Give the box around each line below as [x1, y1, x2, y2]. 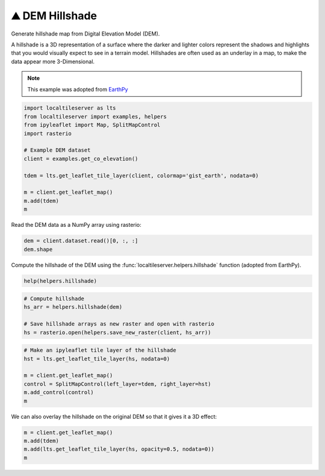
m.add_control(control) [23, 389, 94, 396]
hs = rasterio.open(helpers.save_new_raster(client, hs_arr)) [23, 329, 211, 336]
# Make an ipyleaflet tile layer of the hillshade [23, 347, 177, 354]
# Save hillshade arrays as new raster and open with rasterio [23, 321, 215, 327]
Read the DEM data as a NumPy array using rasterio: [11, 221, 141, 229]
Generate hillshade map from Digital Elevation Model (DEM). [11, 30, 160, 37]
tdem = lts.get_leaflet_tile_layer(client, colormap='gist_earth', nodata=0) [23, 172, 259, 179]
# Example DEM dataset [23, 147, 91, 153]
